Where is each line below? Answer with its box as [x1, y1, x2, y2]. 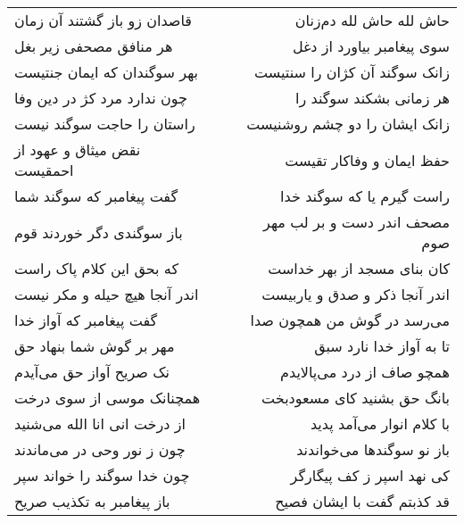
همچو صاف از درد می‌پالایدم [280, 361, 450, 382]
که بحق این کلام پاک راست [14, 258, 179, 278]
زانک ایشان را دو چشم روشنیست [246, 113, 450, 134]
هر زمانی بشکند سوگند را [294, 87, 450, 108]
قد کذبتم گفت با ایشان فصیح [275, 491, 450, 511]
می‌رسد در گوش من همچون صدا [250, 310, 450, 330]
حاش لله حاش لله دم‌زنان [294, 10, 450, 30]
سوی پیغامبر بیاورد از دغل [292, 36, 450, 56]
